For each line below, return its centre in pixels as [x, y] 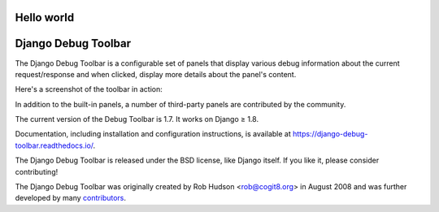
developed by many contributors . [70, 198]
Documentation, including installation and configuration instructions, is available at [153, 134]
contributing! [37, 171]
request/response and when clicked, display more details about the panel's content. [156, 74]
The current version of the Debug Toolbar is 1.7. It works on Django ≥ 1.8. [137, 119]
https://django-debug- [330, 134]
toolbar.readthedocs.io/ [54, 145]
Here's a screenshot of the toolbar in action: [89, 89]
